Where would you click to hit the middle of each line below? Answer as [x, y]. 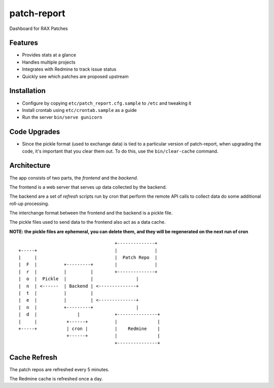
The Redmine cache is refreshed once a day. [56, 379]
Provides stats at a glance [49, 55]
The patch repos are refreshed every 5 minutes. [59, 369]
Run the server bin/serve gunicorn [62, 117]
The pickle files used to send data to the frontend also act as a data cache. [88, 222]
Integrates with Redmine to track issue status [69, 69]
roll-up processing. [29, 203]
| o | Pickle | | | [79, 279]
